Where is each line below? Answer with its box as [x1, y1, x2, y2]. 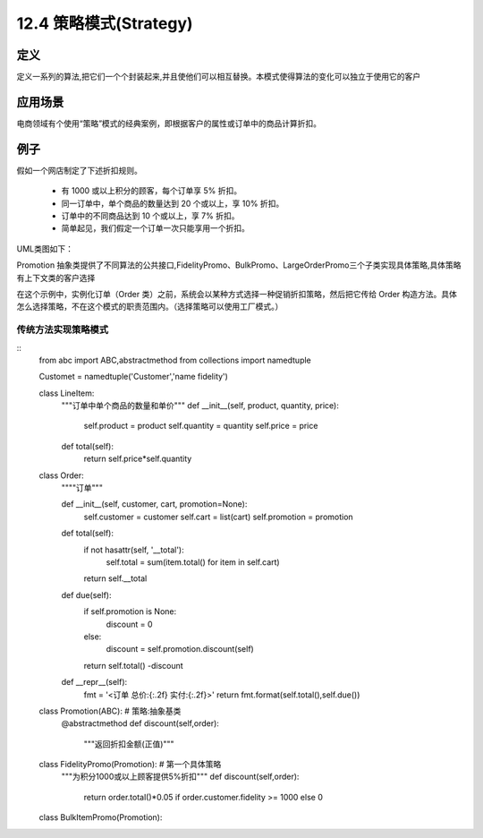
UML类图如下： [16, 243, 73, 254]
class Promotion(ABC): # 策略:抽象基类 [38, 705, 182, 716]
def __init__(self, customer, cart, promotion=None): [61, 499, 248, 509]
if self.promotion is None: [83, 606, 177, 617]
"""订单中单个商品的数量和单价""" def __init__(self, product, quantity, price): [61, 400, 339, 411]
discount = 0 [106, 619, 153, 629]
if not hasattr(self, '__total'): [83, 544, 184, 555]
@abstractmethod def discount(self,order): [61, 718, 219, 729]
